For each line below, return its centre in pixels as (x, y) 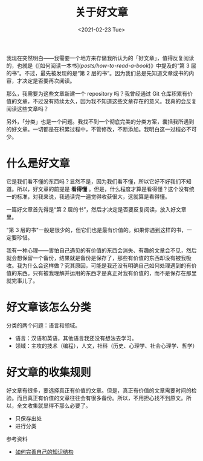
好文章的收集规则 (49, 373)
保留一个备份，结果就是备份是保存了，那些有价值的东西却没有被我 (104, 257)
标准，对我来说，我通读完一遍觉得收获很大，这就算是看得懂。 (93, 196)
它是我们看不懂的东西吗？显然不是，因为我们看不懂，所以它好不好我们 (94, 181)
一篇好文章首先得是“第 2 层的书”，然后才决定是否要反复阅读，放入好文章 (96, 209)
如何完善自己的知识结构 (44, 451)
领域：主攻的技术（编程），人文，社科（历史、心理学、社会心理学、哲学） (106, 345)
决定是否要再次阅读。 (49, 81)
